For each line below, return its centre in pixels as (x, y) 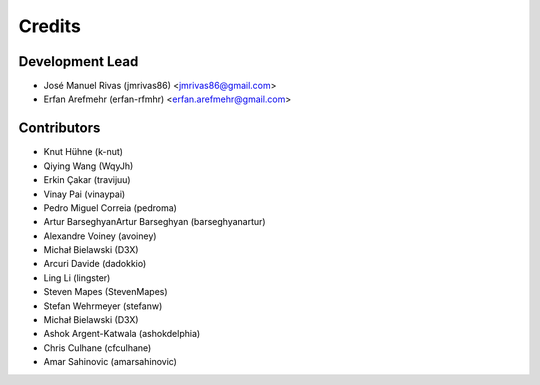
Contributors (59, 128)
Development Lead (78, 61)
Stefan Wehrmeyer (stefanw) (103, 306)
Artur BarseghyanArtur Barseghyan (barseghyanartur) (154, 222)
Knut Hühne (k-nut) (83, 152)
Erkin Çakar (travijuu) (87, 180)
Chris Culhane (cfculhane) (97, 347)
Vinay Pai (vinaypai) (84, 194)
